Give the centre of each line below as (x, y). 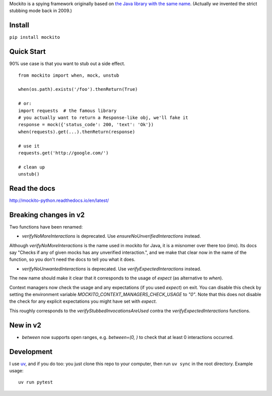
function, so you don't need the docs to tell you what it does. (72, 259)
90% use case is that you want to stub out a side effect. (67, 64)
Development (31, 351)
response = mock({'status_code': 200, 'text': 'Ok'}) (86, 125)
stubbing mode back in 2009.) (41, 11)
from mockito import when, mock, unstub (69, 75)
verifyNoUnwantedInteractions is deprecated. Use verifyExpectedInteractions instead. (112, 269)
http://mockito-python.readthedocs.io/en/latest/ (59, 200)
